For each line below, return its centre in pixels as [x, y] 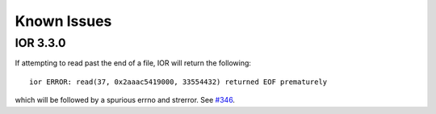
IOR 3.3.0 [40, 43]
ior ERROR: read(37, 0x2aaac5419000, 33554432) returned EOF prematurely [178, 82]
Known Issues [63, 21]
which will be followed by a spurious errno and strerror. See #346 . [125, 100]
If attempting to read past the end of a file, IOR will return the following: [133, 63]
